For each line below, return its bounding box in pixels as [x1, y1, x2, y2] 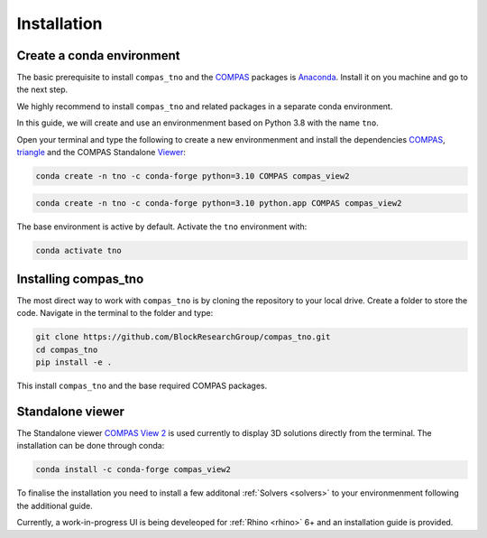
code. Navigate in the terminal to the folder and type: [16, 308, 214, 319]
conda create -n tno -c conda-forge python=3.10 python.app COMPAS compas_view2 [35, 198, 402, 208]
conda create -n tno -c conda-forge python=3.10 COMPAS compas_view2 [35, 172, 350, 181]
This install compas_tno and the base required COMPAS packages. [16, 380, 268, 392]
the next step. [16, 84, 69, 95]
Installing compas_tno [16, 271, 144, 286]
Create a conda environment [16, 48, 180, 63]
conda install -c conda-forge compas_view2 [35, 465, 232, 475]
